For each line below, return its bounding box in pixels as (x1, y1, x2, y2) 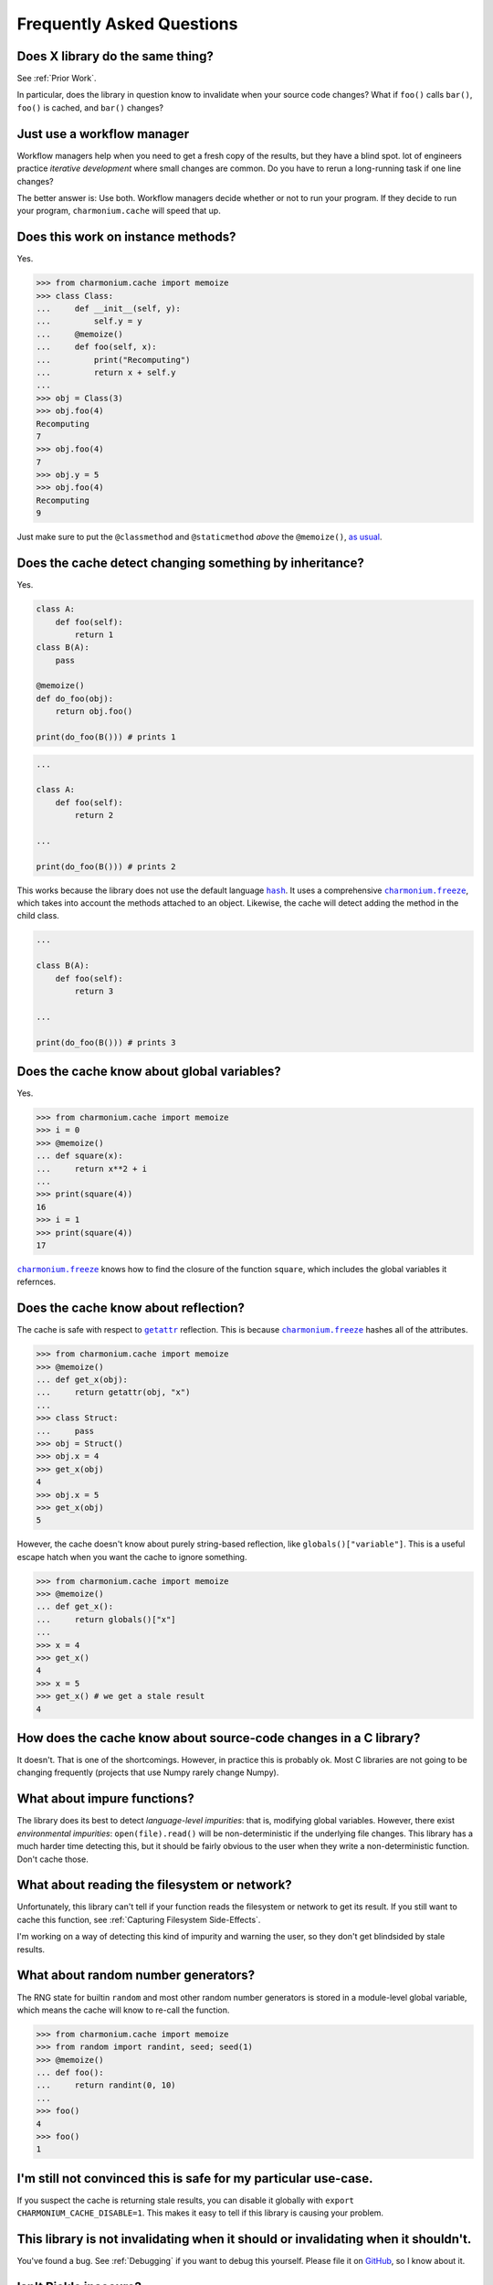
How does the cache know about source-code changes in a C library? (16, 1730, 421, 1746)
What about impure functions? (16, 1791, 195, 1807)
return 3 (74, 986, 114, 996)
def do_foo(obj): (36, 693, 114, 704)
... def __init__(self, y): (36, 303, 182, 314)
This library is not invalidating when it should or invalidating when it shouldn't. (16, 2231, 472, 2248)
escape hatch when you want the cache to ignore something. (16, 1551, 247, 1562)
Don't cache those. (16, 1854, 89, 1865)
